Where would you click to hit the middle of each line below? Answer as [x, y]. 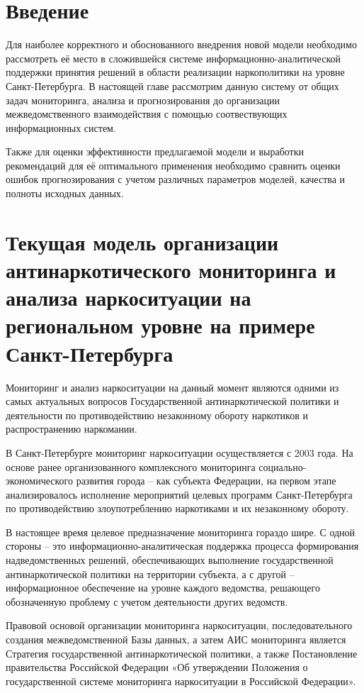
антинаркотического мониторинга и [171, 270]
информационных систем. [61, 127]
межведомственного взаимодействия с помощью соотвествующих [147, 114]
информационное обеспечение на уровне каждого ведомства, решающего [163, 588]
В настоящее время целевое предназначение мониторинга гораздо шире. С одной [181, 532]
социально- [283, 466]
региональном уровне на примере [160, 325]
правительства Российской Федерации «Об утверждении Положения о [157, 667]
